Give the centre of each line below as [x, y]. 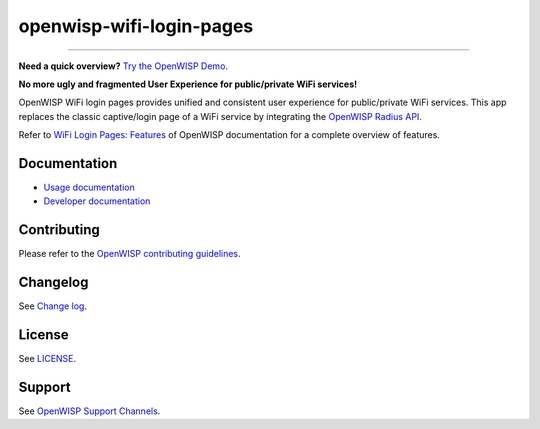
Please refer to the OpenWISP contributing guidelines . [129, 254]
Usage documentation [89, 187]
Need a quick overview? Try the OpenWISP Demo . [123, 66]
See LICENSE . [47, 359]
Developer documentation [97, 201]
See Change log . [52, 306]
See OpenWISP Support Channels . [89, 411]
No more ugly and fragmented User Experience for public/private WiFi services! [188, 84]
